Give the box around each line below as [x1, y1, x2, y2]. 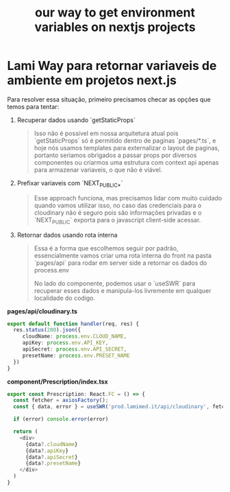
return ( [13, 428, 38, 435]
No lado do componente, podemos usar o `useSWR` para [34, 279, 196, 288]
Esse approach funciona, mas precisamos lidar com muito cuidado [34, 194, 222, 202]
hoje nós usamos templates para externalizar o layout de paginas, [34, 143, 220, 152]
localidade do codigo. [34, 294, 96, 302]
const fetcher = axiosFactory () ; [13, 397, 109, 404]
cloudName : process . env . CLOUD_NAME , [22, 333, 127, 340]
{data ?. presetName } [25, 460, 81, 467]
